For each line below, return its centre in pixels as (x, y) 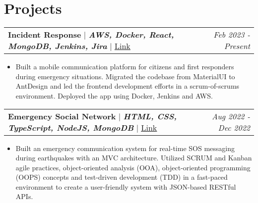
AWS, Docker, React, (131, 35)
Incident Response (45, 35)
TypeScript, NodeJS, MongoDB (71, 127)
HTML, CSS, (150, 116)
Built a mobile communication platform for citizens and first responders (125, 67)
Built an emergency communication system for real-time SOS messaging (125, 148)
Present (237, 46)
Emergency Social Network (62, 116)
